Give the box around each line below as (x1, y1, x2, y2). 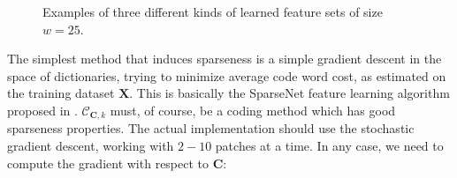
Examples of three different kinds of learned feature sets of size (42, 3, 383, 20)
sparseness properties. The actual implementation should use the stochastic (7, 119, 415, 137)
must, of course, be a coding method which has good (110, 100, 396, 119)
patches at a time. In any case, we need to (215, 137, 444, 155)
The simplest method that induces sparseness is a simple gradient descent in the (7, 49, 442, 68)
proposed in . (7, 100, 78, 119)
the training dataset (7, 84, 115, 102)
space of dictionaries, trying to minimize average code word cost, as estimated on (7, 66, 446, 85)
